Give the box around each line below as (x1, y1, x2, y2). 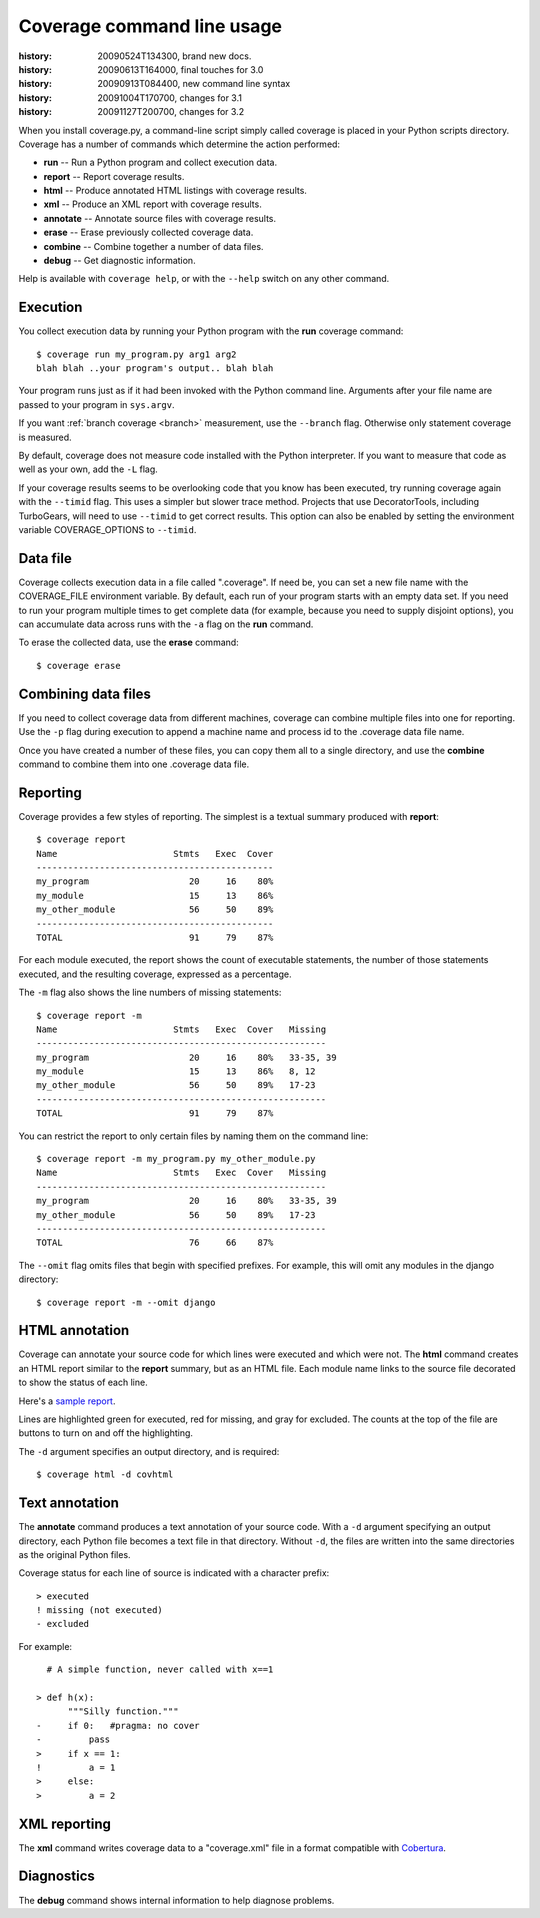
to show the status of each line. (18, 1376, 149, 1389)
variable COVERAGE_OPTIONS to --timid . (18, 524, 197, 535)
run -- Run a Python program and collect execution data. (43, 156, 278, 169)
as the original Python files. (18, 1548, 131, 1560)
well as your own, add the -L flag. (18, 463, 159, 475)
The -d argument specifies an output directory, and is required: (18, 1445, 280, 1457)
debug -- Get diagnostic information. (43, 255, 196, 267)
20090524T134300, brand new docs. (97, 50, 252, 62)
